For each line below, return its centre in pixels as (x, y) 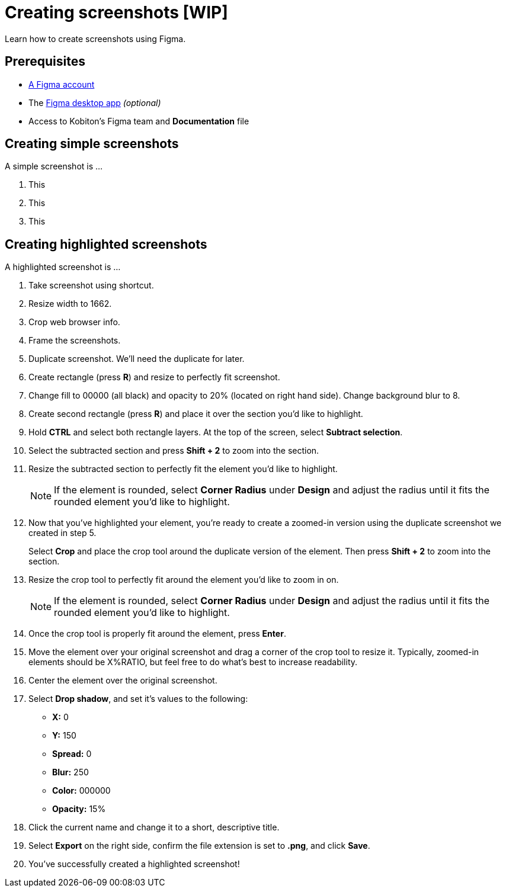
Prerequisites (45, 62)
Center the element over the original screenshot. (123, 681)
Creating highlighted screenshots (106, 244)
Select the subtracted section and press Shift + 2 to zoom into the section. (174, 451)
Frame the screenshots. (75, 341)
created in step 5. (63, 533)
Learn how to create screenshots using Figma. (95, 38)
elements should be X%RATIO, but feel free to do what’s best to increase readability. (193, 662)
